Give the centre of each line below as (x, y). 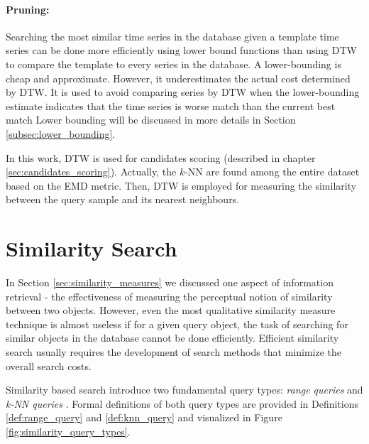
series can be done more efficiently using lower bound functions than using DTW (181, 50)
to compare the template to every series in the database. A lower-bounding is (174, 64)
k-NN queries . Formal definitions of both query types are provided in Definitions (182, 403)
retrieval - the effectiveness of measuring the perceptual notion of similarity (169, 296)
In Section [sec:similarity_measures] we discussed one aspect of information (170, 282)
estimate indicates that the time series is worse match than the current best (171, 105)
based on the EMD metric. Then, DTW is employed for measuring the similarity (181, 185)
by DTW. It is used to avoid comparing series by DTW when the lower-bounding (183, 92)
